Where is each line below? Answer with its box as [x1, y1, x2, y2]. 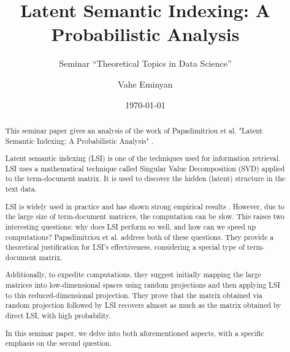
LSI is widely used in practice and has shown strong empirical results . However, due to [5, 201, 285, 211]
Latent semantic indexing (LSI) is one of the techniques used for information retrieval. [5, 153, 281, 163]
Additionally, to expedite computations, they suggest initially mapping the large [5, 269, 261, 280]
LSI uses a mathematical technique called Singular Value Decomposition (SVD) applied [5, 163, 285, 173]
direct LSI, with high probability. [5, 310, 111, 321]
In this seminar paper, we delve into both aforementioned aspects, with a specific [5, 328, 264, 338]
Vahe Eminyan [118, 77, 173, 90]
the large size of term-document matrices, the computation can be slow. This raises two [5, 211, 285, 222]
